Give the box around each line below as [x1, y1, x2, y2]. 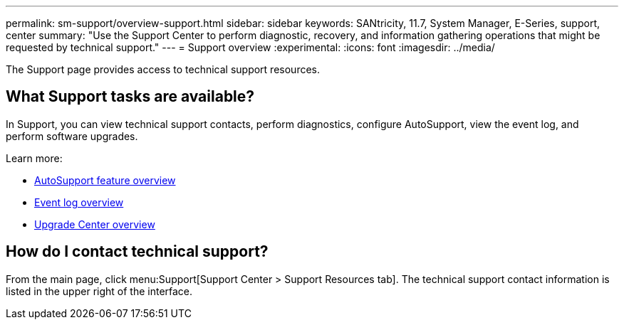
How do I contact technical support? [6, 243, 269, 261]
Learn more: [6, 151, 63, 164]
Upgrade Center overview [34, 218, 155, 230]
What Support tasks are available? [6, 87, 255, 106]
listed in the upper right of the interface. [6, 284, 193, 297]
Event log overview [34, 196, 124, 208]
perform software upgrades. [6, 129, 138, 142]
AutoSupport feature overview [34, 174, 176, 186]
